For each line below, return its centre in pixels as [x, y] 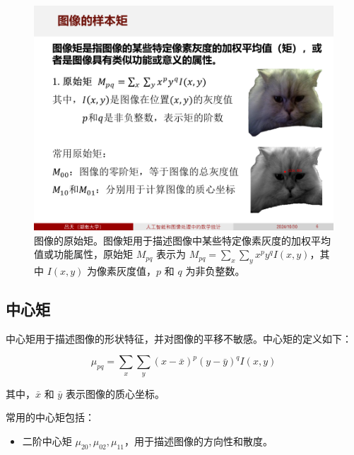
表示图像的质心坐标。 [115, 393]
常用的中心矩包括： [50, 417]
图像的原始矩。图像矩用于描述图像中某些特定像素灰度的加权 [172, 240]
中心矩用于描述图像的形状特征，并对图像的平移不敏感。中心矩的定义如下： [179, 338]
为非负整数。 [215, 270]
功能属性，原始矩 [93, 254]
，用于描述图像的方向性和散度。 [199, 441]
